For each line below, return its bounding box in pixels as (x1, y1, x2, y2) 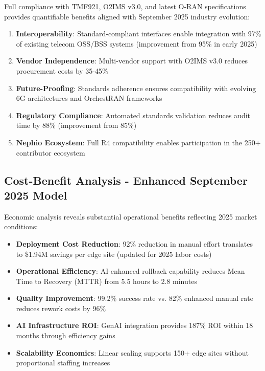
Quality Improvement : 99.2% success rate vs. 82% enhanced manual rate (16, 293, 253, 303)
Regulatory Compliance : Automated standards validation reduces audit (16, 110, 251, 120)
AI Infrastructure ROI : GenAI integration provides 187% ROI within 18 (16, 320, 253, 331)
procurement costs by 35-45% (16, 65, 108, 76)
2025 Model (4, 187, 67, 203)
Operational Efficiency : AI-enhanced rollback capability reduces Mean (16, 266, 245, 276)
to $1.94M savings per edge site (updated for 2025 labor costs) (16, 248, 212, 259)
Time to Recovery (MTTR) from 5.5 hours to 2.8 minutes (16, 275, 197, 286)
